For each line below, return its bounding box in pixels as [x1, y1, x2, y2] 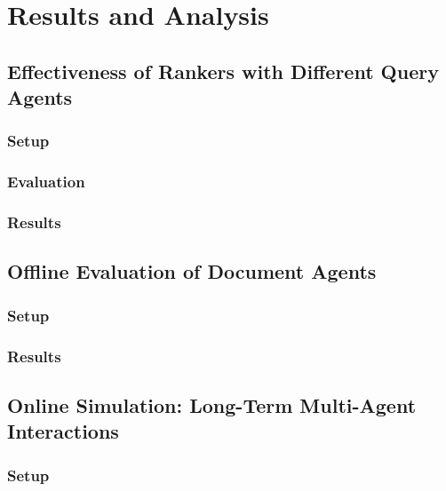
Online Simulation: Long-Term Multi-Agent [7, 391, 417, 418]
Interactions [7, 417, 119, 445]
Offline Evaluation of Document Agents [7, 257, 377, 285]
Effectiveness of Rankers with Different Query [7, 57, 439, 84]
